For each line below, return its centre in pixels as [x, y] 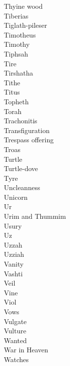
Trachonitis [21, 121]
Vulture [15, 331]
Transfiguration [27, 130]
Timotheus [20, 34]
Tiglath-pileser [26, 25]
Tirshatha [19, 73]
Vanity [14, 264]
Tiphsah [16, 53]
